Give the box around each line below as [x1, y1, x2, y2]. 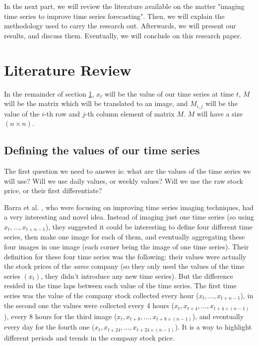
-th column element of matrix [85, 108, 175, 118]
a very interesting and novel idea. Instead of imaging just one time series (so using [4, 212, 254, 222]
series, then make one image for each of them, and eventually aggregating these [4, 231, 245, 242]
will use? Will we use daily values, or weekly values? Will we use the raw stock [4, 175, 243, 186]
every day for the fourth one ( [4, 322, 95, 332]
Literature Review [4, 59, 131, 80]
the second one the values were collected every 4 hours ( [4, 300, 174, 311]
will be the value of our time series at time [105, 88, 234, 99]
